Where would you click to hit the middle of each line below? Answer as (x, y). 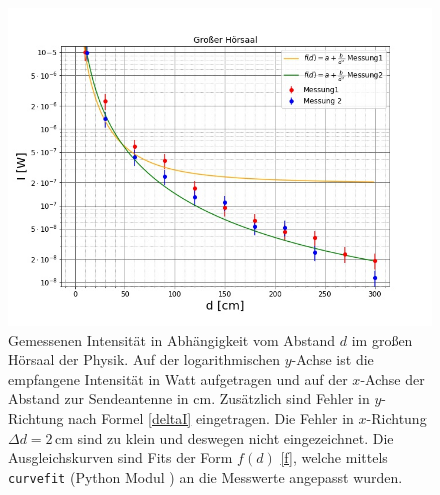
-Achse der (392, 378)
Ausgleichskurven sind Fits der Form (120, 457)
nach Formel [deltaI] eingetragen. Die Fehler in (211, 417)
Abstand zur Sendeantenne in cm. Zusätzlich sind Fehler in (189, 398)
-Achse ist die (332, 359)
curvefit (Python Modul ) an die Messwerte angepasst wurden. (205, 476)
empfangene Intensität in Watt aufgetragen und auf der (178, 378)
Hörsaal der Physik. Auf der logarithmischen (144, 359)
